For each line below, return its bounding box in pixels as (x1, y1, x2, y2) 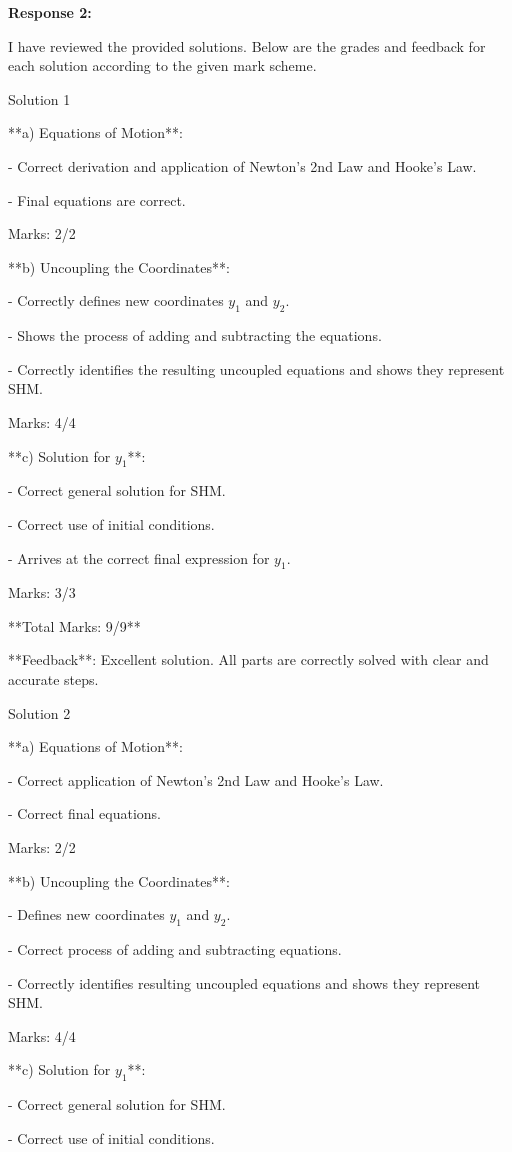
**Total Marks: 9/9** (8, 615, 141, 636)
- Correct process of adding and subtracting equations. (8, 939, 342, 960)
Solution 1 (8, 88, 71, 109)
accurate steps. (8, 669, 99, 690)
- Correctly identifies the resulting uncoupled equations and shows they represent (8, 358, 505, 379)
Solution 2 (8, 702, 71, 723)
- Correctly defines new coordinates (8, 290, 224, 311)
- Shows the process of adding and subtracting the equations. (8, 325, 382, 346)
